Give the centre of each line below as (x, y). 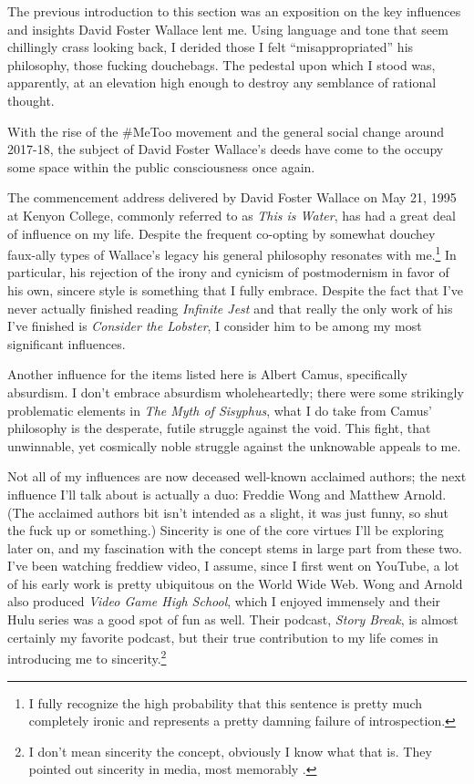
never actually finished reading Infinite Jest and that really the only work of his (230, 308)
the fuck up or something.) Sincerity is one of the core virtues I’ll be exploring (226, 530)
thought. (31, 100)
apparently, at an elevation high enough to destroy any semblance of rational (222, 83)
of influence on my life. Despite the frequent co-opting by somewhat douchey (222, 233)
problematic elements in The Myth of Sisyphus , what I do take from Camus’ (220, 410)
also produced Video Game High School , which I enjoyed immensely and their (224, 601)
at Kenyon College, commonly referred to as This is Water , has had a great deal (232, 215)
